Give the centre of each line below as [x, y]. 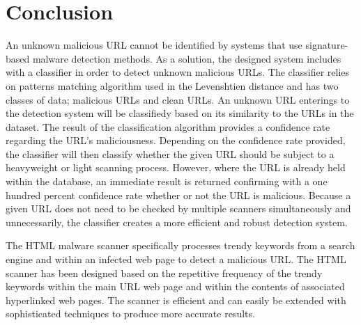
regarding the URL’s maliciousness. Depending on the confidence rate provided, [176, 140]
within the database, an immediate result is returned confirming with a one [167, 181]
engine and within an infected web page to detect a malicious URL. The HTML [176, 259]
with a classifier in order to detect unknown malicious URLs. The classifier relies [178, 72]
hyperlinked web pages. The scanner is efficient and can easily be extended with [176, 300]
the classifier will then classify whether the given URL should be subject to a [170, 153]
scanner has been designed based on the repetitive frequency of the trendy [164, 272]
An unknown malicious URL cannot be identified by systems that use [154, 45]
